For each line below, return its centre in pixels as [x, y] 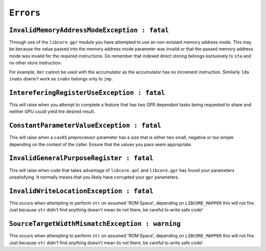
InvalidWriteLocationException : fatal [81, 191]
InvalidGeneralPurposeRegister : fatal [81, 158]
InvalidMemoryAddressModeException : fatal [89, 30]
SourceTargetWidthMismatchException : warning [95, 224]
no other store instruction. [35, 63]
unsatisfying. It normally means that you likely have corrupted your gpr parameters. [94, 177]
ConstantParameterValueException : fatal [85, 125]
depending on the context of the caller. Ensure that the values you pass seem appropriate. [100, 144]
